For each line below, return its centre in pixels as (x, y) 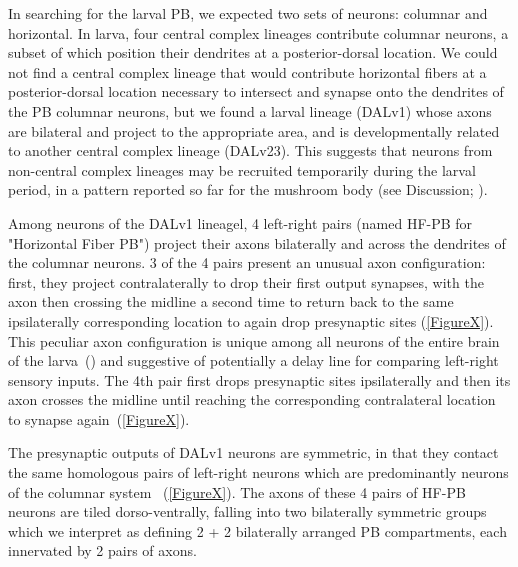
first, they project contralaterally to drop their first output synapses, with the (246, 281)
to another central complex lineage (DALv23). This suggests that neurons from (250, 150)
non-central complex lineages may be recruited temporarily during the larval (242, 169)
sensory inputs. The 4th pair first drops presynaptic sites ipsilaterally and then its (259, 379)
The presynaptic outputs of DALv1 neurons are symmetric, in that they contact (253, 452)
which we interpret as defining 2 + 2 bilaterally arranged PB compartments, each (257, 530)
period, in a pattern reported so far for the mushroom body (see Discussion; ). (248, 189)
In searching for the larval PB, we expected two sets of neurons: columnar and (248, 13)
